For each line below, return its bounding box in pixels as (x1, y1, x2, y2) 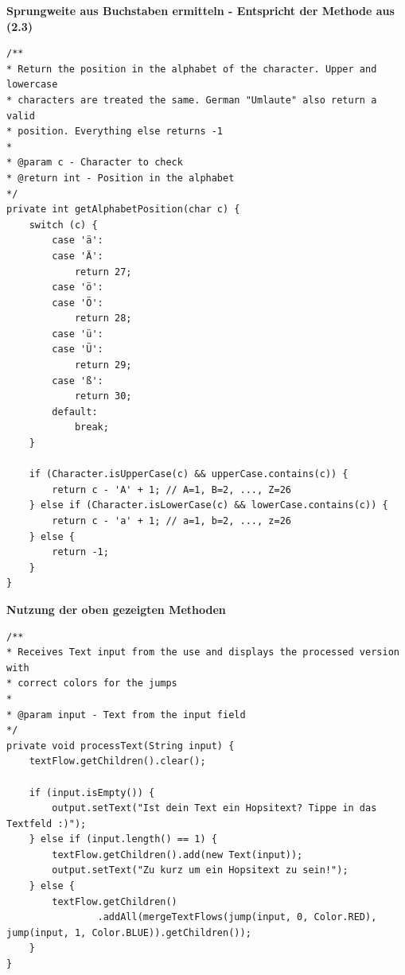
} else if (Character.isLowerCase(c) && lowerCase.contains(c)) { (29, 499, 388, 511)
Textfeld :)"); (6, 818, 87, 829)
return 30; (74, 390, 132, 402)
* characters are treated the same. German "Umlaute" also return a (6, 94, 377, 106)
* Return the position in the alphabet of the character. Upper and (6, 63, 377, 75)
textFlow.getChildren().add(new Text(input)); (52, 849, 303, 860)
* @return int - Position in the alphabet (6, 172, 235, 184)
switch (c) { (29, 219, 98, 231)
